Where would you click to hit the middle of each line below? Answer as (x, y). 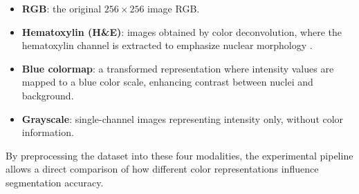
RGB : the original (62, 8)
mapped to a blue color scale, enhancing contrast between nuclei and (167, 82)
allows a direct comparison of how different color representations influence (162, 169)
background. (48, 95)
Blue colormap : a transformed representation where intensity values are (178, 68)
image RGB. (174, 8)
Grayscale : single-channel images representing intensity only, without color (183, 118)
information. (48, 132)
